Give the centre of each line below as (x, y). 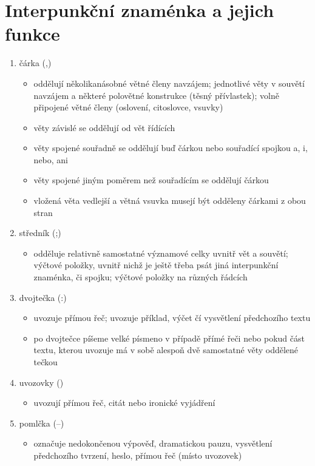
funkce (32, 34)
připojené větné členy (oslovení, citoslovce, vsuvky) (128, 107)
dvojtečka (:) (43, 297)
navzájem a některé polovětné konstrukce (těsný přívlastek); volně (156, 95)
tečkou (46, 362)
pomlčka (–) (42, 423)
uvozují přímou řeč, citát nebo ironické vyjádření (124, 403)
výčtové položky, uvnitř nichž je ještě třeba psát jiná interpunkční (156, 265)
